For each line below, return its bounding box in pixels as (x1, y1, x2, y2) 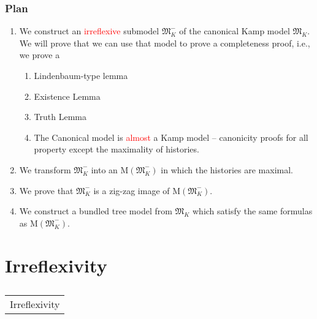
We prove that (19, 184, 74, 197)
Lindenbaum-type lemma (34, 69, 128, 81)
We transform (19, 163, 71, 176)
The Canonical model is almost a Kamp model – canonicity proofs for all (34, 130, 308, 143)
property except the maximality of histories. (34, 143, 199, 156)
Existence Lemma (34, 89, 101, 102)
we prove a (19, 48, 60, 61)
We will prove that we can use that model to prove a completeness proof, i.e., (19, 36, 310, 49)
